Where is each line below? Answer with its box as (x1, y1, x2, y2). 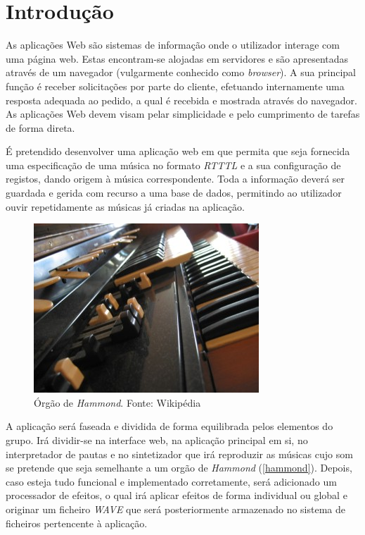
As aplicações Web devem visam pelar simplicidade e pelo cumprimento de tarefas (6, 106, 360, 121)
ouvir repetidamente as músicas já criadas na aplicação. (6, 199, 245, 214)
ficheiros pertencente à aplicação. (6, 515, 148, 530)
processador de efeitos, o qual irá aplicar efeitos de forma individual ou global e (6, 488, 347, 503)
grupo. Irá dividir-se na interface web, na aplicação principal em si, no (6, 433, 308, 448)
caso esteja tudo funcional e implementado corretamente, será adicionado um (6, 474, 337, 488)
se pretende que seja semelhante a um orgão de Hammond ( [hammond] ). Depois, (6, 460, 352, 475)
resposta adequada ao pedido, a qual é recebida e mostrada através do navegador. (6, 92, 357, 107)
